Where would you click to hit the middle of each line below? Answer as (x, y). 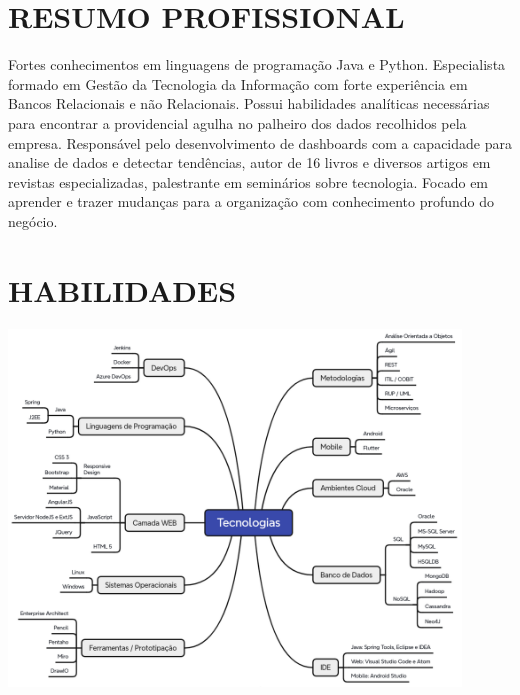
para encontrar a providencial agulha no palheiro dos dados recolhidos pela (237, 122)
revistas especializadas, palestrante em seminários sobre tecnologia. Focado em (248, 181)
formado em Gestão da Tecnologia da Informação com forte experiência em (238, 83)
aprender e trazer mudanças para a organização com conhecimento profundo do (251, 201)
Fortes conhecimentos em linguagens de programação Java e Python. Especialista (257, 64)
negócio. (33, 220)
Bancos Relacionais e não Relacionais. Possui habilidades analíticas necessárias (249, 103)
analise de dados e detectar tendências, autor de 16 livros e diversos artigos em (249, 162)
